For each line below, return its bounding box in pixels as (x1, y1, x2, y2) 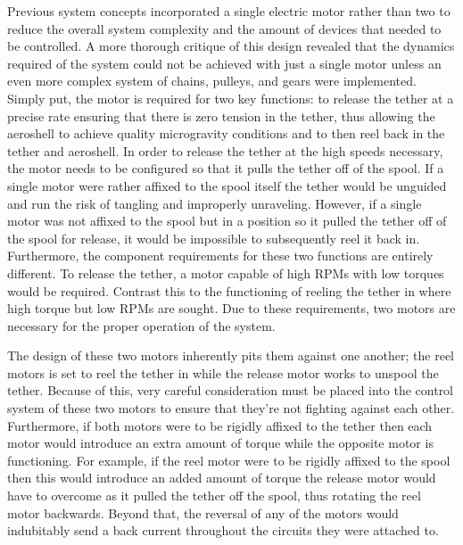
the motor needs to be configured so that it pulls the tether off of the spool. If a (7, 159, 444, 178)
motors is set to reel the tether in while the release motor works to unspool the (7, 363, 439, 382)
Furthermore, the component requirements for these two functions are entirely (7, 246, 434, 265)
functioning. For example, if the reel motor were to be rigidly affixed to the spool (7, 450, 451, 469)
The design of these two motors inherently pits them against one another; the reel (7, 346, 455, 365)
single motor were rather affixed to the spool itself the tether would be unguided (7, 176, 447, 194)
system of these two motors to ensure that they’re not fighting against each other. (7, 399, 455, 417)
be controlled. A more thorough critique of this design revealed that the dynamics (7, 37, 455, 55)
